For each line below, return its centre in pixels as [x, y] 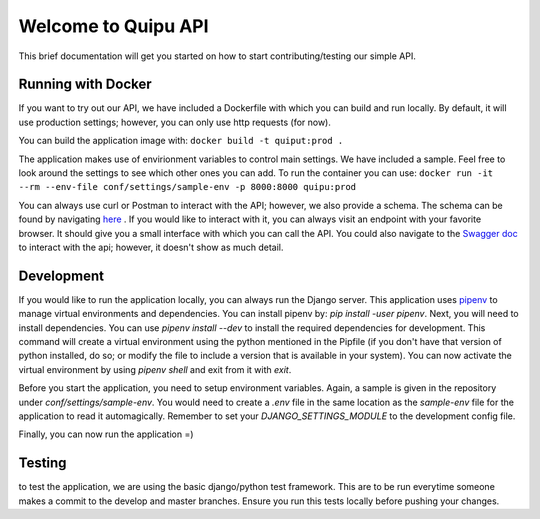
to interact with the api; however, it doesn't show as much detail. [151, 247]
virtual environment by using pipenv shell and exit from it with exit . [155, 369]
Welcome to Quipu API [113, 26]
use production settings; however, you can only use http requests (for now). [175, 122]
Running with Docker [85, 84]
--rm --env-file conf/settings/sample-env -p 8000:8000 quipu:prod [187, 187]
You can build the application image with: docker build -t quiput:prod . [181, 141]
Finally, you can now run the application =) [106, 434]
